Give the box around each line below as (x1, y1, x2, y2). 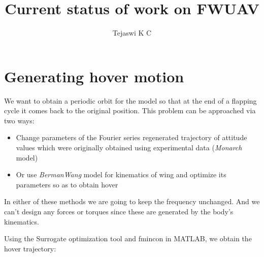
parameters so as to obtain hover (16, 179, 118, 189)
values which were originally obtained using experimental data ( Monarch (16, 142, 242, 153)
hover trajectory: (4, 243, 56, 253)
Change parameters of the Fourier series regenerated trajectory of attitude (16, 132, 247, 143)
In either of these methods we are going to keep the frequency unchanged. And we (4, 196, 260, 207)
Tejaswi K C (112, 27, 152, 38)
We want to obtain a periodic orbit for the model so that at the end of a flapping (4, 95, 257, 106)
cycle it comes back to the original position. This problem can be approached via (4, 105, 256, 116)
